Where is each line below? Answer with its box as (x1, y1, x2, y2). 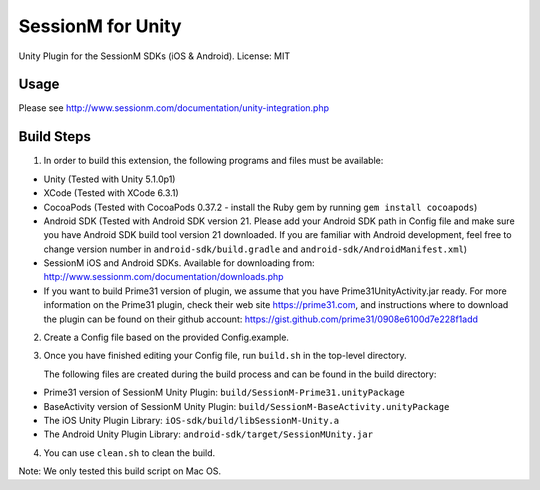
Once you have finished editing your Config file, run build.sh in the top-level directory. (43, 350, 407, 362)
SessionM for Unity (18, 15, 182, 37)
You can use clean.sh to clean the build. (43, 446, 216, 459)
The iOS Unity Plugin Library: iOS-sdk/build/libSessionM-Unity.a (43, 415, 340, 426)
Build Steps (18, 128, 92, 145)
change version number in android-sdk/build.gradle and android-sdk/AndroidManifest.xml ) (43, 243, 468, 255)
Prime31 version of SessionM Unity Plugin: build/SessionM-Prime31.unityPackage (43, 386, 405, 399)
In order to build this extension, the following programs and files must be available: (43, 155, 384, 167)
